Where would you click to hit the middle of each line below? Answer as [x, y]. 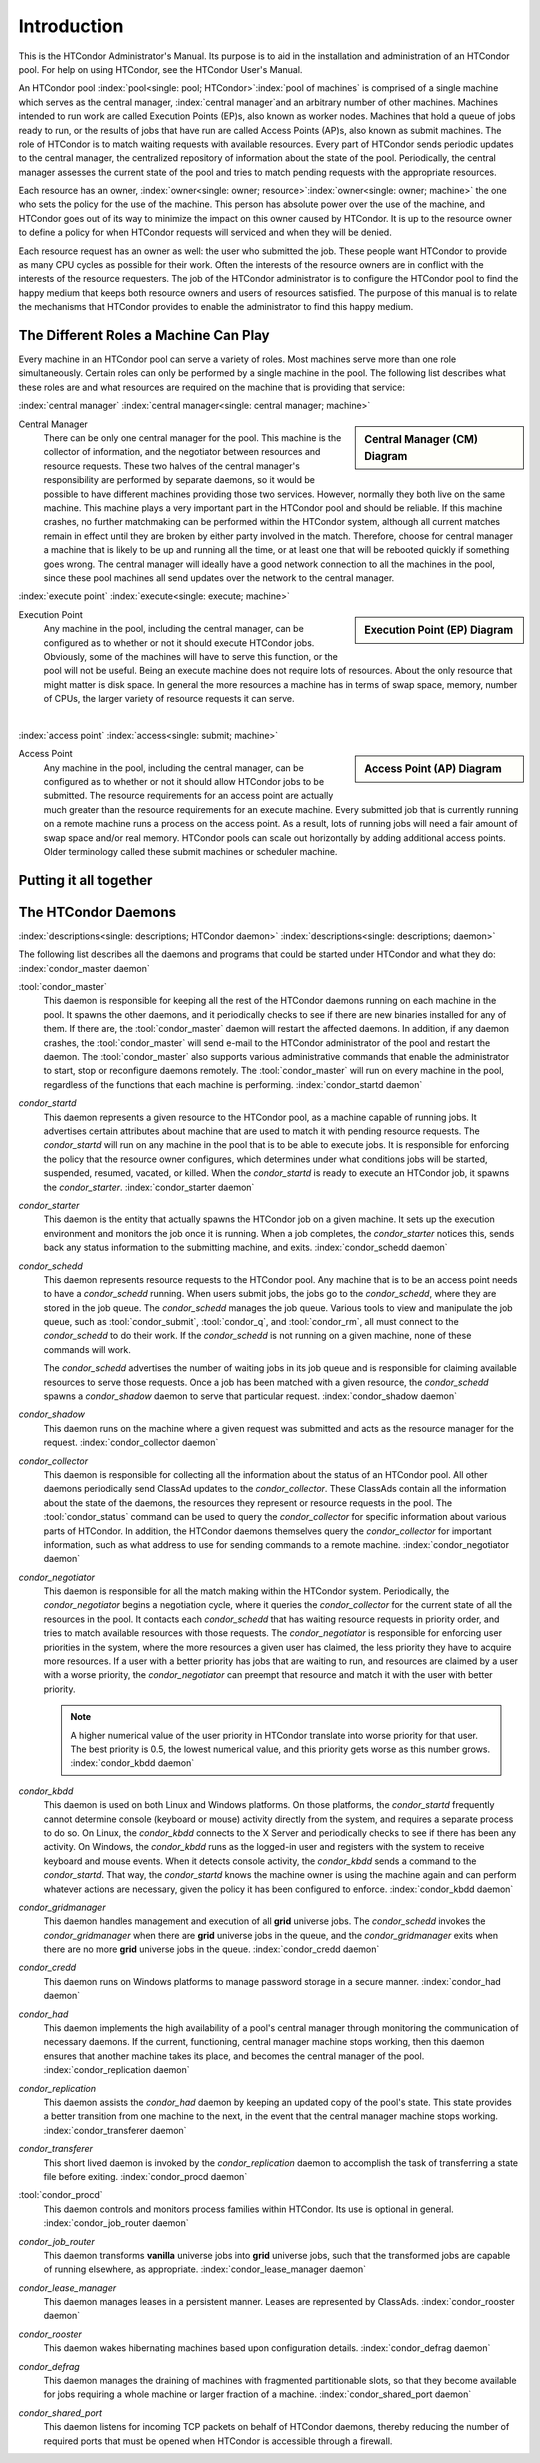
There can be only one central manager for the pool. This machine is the [192, 438]
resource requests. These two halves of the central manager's [171, 466]
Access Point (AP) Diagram [433, 769]
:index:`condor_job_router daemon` [116, 2223]
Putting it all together [85, 880]
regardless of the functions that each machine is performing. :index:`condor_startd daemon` [233, 1084]
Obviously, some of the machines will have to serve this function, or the [191, 656]
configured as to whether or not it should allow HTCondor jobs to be [184, 782]
